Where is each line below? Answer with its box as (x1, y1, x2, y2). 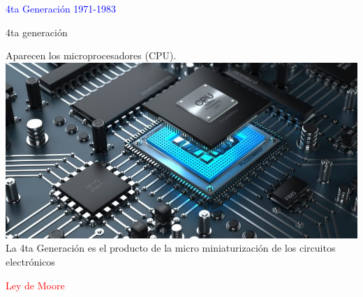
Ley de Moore (6, 277, 65, 292)
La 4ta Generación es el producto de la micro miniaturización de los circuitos (6, 241, 336, 255)
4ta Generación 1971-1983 (6, 1, 117, 15)
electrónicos (6, 254, 55, 268)
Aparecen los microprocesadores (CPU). (6, 48, 177, 63)
